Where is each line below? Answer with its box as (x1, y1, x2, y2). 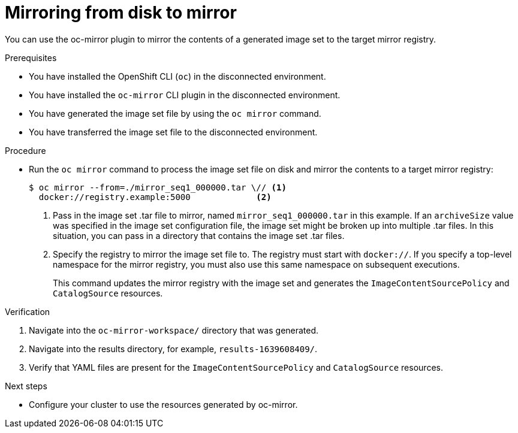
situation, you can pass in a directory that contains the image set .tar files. (53, 230, 345, 241)
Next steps (5, 380, 47, 391)
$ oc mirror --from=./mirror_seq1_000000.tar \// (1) (29, 182, 287, 192)
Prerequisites (5, 52, 57, 63)
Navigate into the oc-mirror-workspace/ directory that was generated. (29, 325, 319, 335)
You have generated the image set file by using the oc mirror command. (29, 108, 321, 119)
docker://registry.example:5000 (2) (38, 192, 272, 202)
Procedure (5, 145, 46, 156)
